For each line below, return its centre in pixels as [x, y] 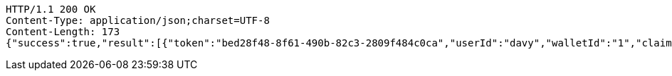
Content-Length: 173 [63, 32]
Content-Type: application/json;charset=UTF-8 [138, 20]
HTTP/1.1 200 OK [51, 9]
